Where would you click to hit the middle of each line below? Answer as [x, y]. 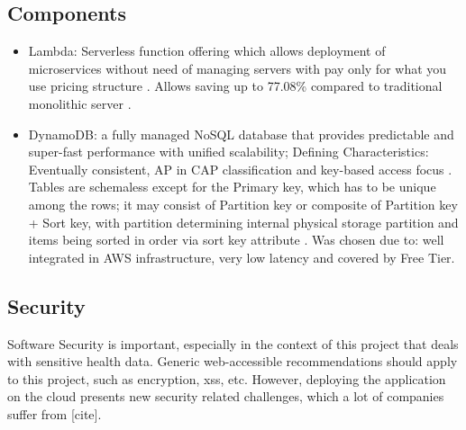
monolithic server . [80, 103]
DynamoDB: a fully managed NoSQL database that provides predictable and [241, 134]
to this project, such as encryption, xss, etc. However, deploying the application [227, 378]
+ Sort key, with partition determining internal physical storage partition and [243, 222]
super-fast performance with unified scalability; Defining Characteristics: [228, 152]
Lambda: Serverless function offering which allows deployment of [207, 51]
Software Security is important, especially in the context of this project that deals [233, 343]
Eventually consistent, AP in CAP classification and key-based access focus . [240, 169]
